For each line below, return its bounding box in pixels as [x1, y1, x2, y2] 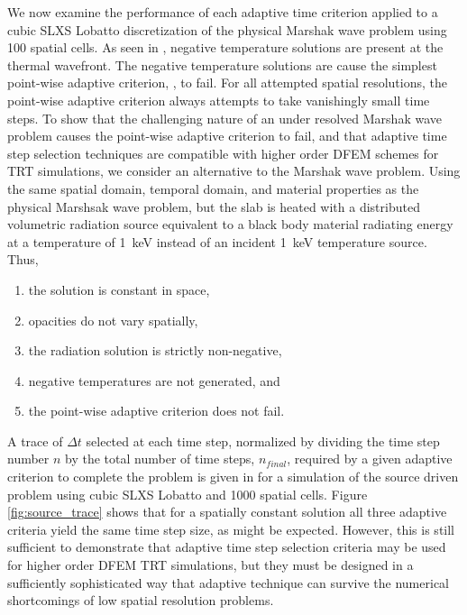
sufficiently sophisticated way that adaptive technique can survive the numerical [7, 573, 449, 592]
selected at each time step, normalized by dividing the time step [86, 431, 440, 450]
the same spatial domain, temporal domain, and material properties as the [7, 179, 419, 197]
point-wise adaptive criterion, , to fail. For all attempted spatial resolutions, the [7, 73, 447, 92]
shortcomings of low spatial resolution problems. [7, 591, 274, 610]
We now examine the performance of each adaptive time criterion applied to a [7, 3, 438, 21]
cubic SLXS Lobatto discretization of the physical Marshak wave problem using [7, 20, 447, 39]
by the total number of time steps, [65, 449, 255, 468]
